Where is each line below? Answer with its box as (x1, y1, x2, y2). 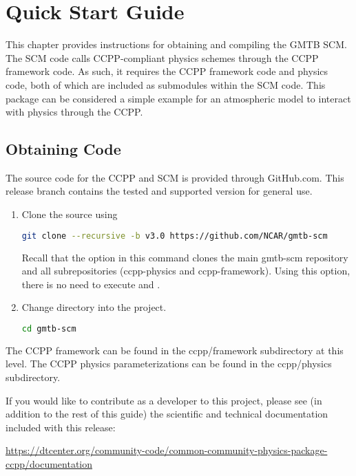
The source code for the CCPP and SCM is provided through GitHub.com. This (6, 170, 344, 184)
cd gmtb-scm (21, 323, 76, 334)
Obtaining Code (6, 138, 121, 160)
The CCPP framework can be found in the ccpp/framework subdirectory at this (6, 343, 344, 357)
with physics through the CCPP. (6, 105, 143, 119)
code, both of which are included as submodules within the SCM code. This (6, 77, 326, 91)
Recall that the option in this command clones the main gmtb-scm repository (21, 250, 348, 264)
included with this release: (6, 420, 116, 434)
